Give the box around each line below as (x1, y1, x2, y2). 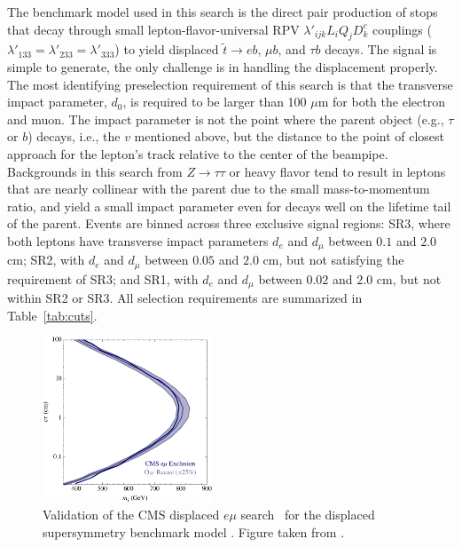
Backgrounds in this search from (7, 162, 183, 180)
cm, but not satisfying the (262, 250, 404, 269)
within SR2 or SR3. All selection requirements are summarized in (7, 289, 363, 307)
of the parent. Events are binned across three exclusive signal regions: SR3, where (7, 214, 450, 233)
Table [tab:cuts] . (7, 305, 98, 324)
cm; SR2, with (7, 250, 85, 269)
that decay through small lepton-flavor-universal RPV (7, 20, 300, 38)
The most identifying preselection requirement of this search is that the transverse (7, 75, 453, 93)
